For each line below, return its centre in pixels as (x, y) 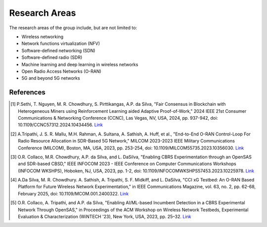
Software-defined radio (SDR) (52, 57)
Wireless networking (43, 37)
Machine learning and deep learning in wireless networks (80, 64)
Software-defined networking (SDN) (59, 50)
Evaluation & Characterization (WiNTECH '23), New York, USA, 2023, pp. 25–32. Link (105, 217)
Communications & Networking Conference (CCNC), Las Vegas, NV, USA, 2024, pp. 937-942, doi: (118, 118)
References (27, 92)
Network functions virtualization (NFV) (61, 44)
